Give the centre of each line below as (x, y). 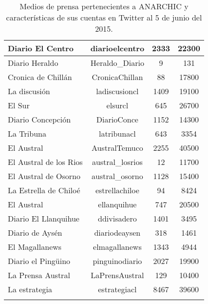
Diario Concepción (39, 119)
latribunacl (117, 133)
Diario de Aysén (35, 233)
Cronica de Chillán (40, 77)
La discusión (29, 91)
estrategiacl (117, 289)
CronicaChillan (117, 77)
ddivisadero (117, 218)
